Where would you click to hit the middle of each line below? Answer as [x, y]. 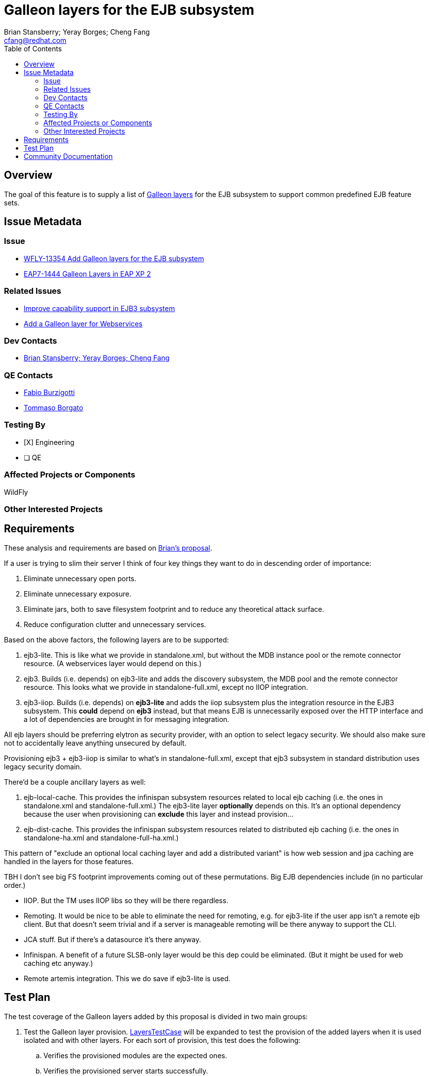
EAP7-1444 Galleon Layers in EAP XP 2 [87, 274]
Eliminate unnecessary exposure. [78, 594]
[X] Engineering [49, 442]
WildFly [16, 492]
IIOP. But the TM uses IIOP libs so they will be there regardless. [126, 900]
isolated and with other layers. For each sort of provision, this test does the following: [162, 1040]
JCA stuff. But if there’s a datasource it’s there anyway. [113, 939]
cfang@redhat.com [35, 40]
